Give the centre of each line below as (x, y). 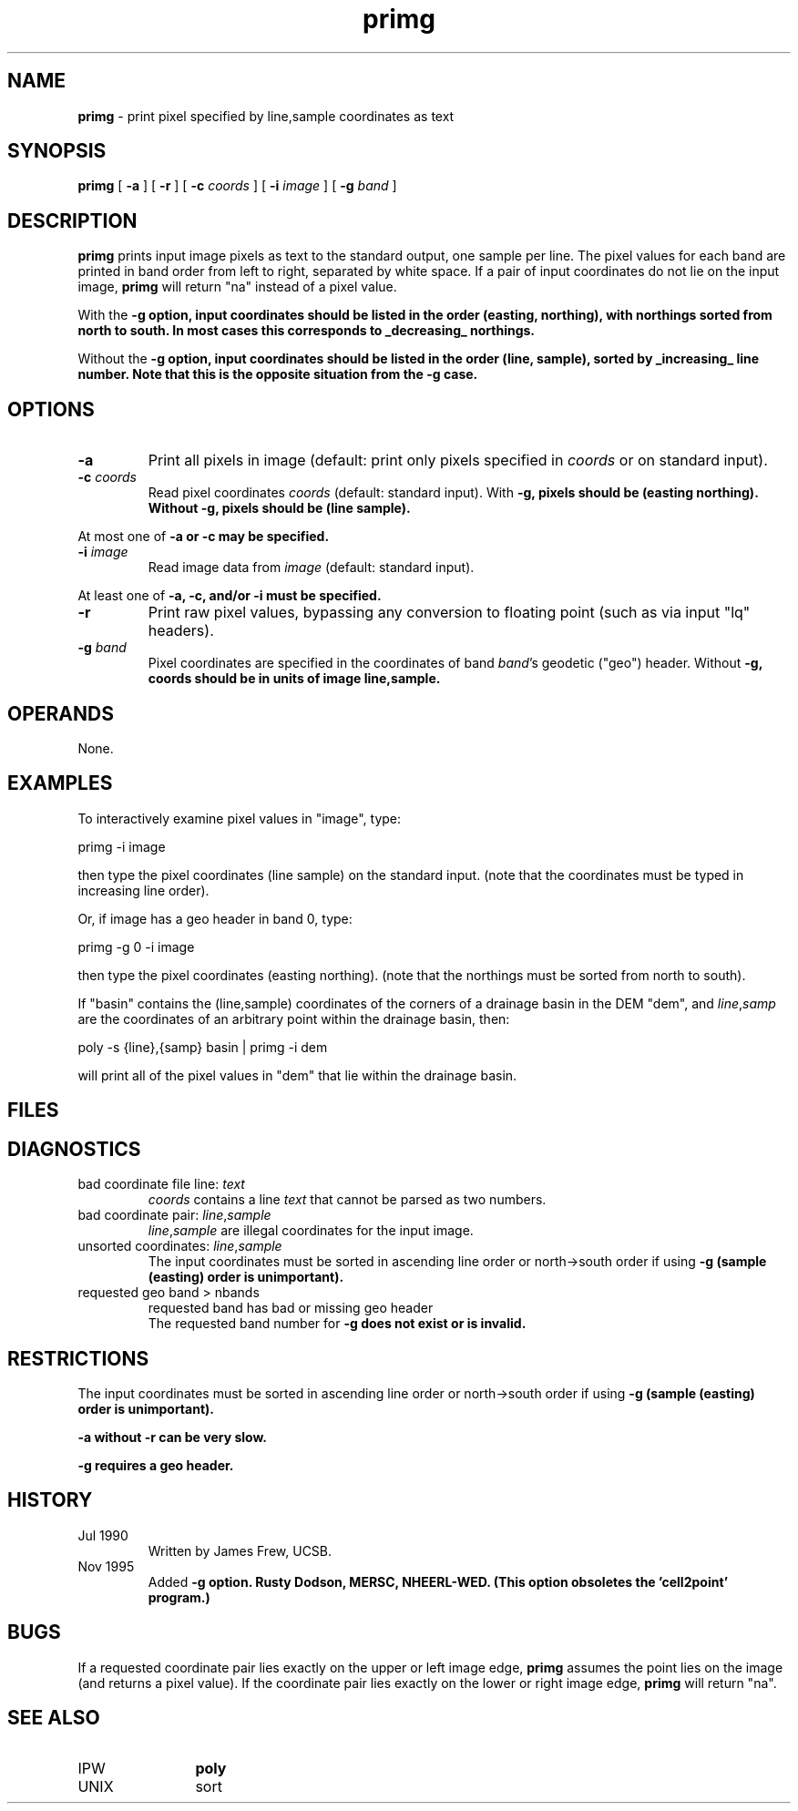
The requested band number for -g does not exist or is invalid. (337, 1324)
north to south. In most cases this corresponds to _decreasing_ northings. (307, 331)
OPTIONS (51, 409)
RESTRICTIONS (78, 1358)
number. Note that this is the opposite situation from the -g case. (278, 374)
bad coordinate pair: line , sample (174, 1215)
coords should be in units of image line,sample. (294, 679)
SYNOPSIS (57, 151)
